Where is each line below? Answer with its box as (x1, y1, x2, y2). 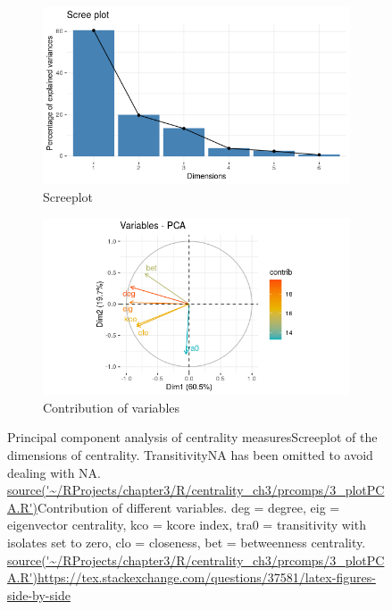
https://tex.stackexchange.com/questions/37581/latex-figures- (38, 568, 376, 587)
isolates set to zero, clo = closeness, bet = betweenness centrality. (7, 532, 366, 551)
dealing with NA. (7, 463, 102, 481)
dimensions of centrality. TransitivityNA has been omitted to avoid (7, 445, 373, 464)
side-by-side (7, 585, 71, 604)
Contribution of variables (43, 397, 180, 416)
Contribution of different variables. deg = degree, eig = (38, 497, 340, 516)
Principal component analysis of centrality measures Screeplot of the (7, 428, 378, 447)
